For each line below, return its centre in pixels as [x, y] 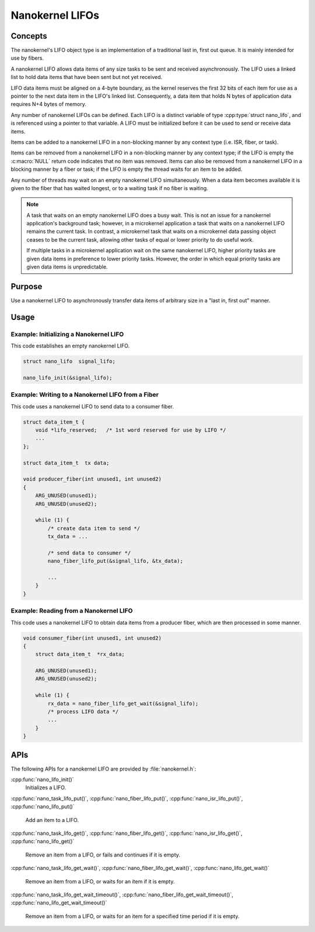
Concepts [29, 36]
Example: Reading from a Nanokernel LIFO [72, 611]
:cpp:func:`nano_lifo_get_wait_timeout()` [59, 903]
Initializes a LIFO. [46, 787]
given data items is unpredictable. [67, 267]
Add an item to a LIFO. [52, 820]
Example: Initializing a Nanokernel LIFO [67, 334]
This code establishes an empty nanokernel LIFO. [70, 346]
